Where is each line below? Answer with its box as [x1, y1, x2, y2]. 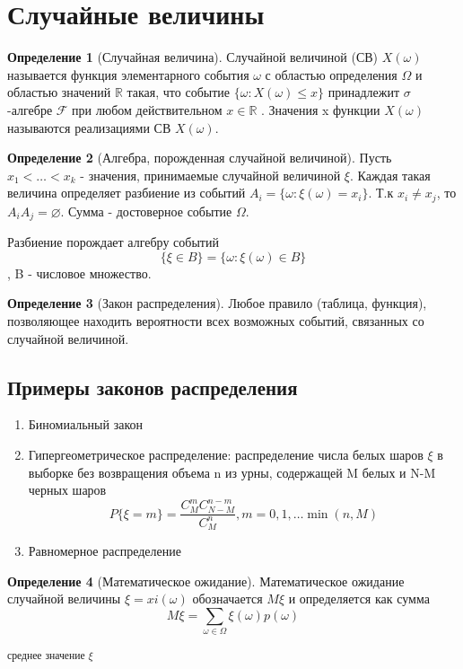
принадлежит [328, 83, 400, 101]
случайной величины [7, 589, 121, 608]
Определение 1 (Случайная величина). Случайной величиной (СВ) [7, 48, 379, 66]
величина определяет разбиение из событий [7, 183, 246, 202]
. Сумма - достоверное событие [60, 201, 232, 220]
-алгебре [7, 100, 53, 119]
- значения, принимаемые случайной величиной [80, 165, 341, 184]
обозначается [192, 589, 263, 608]
